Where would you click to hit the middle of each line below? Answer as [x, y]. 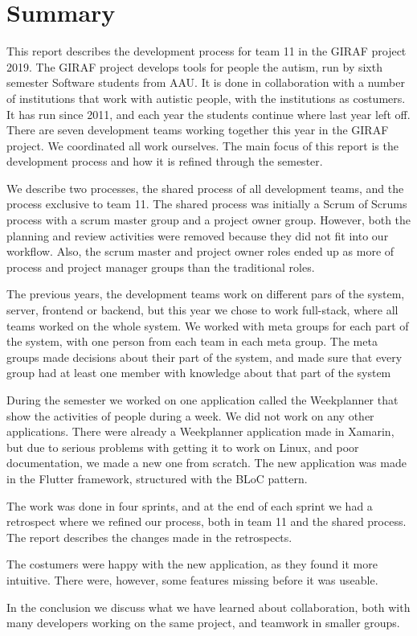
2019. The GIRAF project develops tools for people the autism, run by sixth [194, 66]
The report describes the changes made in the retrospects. [149, 537]
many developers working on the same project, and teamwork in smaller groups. [203, 623]
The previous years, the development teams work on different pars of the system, [206, 294]
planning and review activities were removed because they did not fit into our [198, 235]
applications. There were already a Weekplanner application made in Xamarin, [200, 431]
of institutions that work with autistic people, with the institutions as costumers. [206, 98]
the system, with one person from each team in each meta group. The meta [192, 341]
